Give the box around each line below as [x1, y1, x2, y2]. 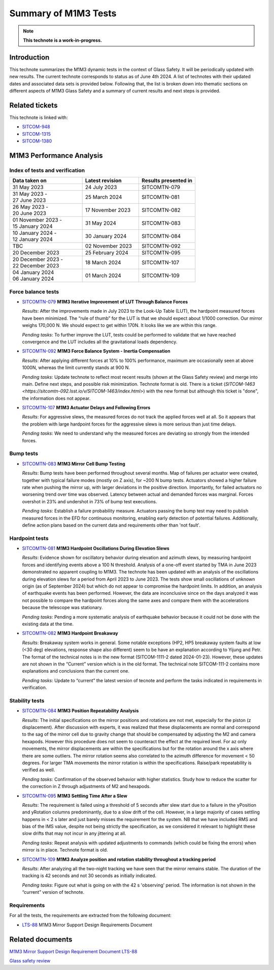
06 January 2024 [12, 275, 54, 282]
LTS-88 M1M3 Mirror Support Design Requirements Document [22, 922, 152, 928]
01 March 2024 [85, 272, 121, 279]
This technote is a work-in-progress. [23, 37, 102, 43]
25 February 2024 [85, 249, 129, 256]
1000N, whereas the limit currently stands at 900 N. [22, 365, 130, 371]
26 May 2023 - [12, 203, 48, 210]
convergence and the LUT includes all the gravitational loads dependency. [22, 339, 178, 345]
